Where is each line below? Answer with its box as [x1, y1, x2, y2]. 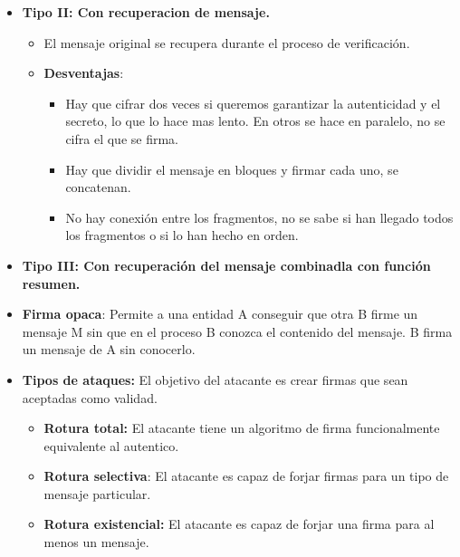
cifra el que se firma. [65, 129, 178, 148]
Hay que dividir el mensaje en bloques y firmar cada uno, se [65, 159, 398, 178]
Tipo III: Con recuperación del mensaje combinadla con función [22, 255, 431, 274]
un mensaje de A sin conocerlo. [22, 340, 196, 359]
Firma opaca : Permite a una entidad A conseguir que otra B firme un [22, 304, 418, 323]
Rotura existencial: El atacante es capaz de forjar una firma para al [43, 514, 435, 533]
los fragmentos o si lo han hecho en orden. [65, 226, 299, 245]
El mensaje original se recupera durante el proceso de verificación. [43, 33, 410, 52]
